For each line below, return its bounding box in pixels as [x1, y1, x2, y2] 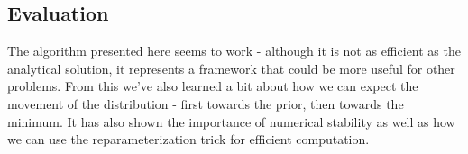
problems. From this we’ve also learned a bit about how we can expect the [7, 77, 418, 95]
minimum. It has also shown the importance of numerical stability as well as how [7, 112, 455, 131]
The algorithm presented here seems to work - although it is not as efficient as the [7, 41, 461, 60]
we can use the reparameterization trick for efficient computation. [7, 130, 370, 149]
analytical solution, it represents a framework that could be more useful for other [7, 59, 455, 77]
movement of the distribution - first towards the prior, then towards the [7, 94, 404, 113]
